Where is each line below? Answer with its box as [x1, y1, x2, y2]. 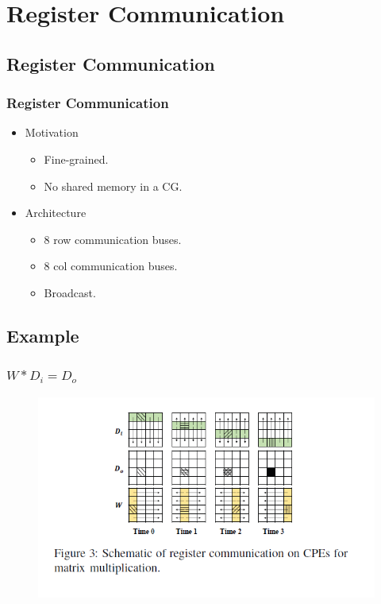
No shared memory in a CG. [44, 177, 183, 194]
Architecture [25, 204, 87, 221]
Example [6, 323, 79, 347]
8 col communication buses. [44, 257, 178, 274]
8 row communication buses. [44, 230, 182, 247]
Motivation [25, 124, 79, 141]
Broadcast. [44, 284, 96, 300]
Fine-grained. [44, 150, 109, 167]
